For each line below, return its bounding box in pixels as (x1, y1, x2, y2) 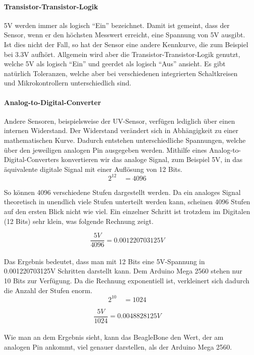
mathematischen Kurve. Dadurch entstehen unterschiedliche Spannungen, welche (4, 135, 246, 145)
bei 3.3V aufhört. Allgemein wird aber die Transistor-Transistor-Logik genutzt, (4, 49, 240, 59)
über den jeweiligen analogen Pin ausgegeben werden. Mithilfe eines (4, 144, 207, 155)
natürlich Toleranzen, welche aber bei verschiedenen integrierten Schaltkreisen (4, 68, 238, 78)
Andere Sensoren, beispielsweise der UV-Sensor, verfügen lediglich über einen (4, 115, 235, 126)
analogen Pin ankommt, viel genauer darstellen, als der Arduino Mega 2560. (4, 341, 232, 352)
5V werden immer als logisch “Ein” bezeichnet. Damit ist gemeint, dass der (4, 20, 230, 30)
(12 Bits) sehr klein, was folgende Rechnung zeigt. (4, 216, 154, 226)
